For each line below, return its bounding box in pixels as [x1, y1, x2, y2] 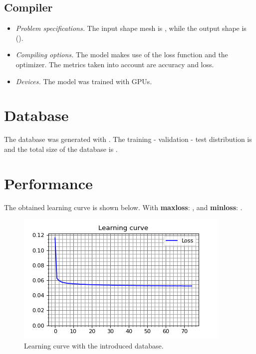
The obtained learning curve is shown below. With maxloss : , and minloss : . [4, 202, 243, 212]
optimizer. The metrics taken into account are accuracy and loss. [15, 59, 214, 69]
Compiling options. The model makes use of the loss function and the [15, 49, 228, 60]
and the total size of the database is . [4, 143, 118, 154]
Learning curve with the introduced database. [24, 340, 164, 351]
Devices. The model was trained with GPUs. [15, 76, 152, 86]
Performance [4, 173, 93, 193]
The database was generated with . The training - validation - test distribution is [4, 134, 252, 144]
